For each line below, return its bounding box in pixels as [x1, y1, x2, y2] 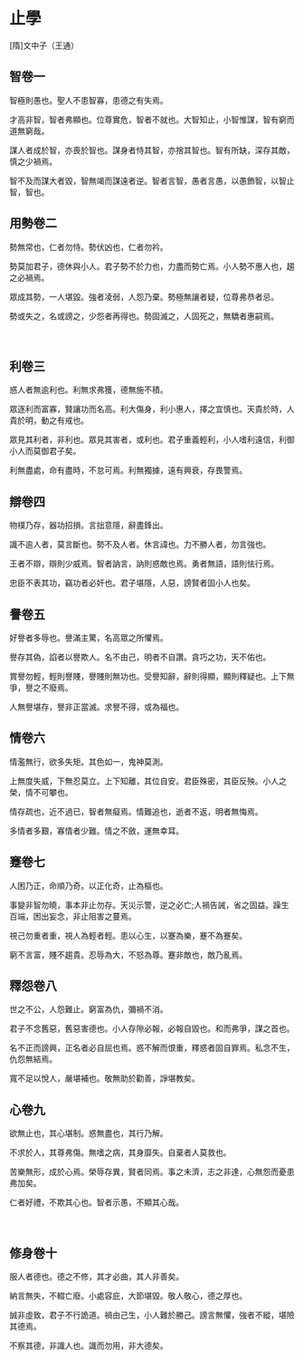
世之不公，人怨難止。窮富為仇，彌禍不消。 [9, 1004, 168, 1015]
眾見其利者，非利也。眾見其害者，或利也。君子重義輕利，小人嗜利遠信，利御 [9, 434, 295, 445]
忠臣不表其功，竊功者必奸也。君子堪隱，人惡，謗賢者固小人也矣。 [9, 577, 255, 589]
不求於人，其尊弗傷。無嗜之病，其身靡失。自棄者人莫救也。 [9, 1147, 232, 1158]
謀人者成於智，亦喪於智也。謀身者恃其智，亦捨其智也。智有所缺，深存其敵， [9, 144, 295, 155]
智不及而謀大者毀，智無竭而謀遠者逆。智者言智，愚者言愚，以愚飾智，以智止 [9, 175, 295, 186]
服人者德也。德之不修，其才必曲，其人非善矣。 [9, 1271, 184, 1282]
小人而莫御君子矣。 [9, 446, 81, 457]
